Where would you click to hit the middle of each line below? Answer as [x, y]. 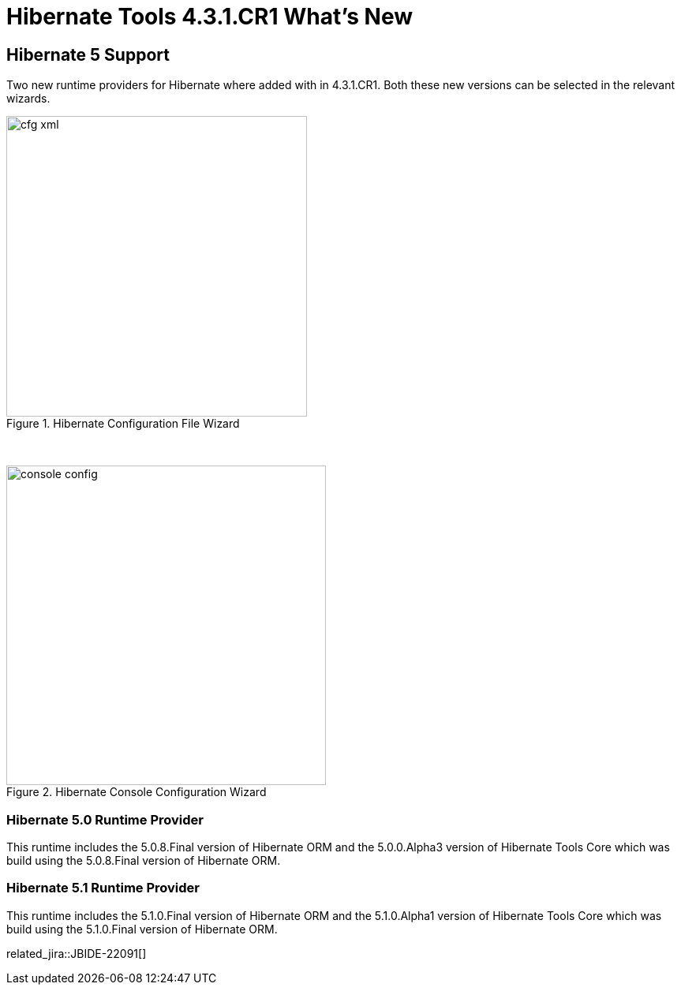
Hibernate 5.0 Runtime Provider [105, 819]
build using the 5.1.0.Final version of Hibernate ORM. [142, 929]
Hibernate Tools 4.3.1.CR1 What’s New [210, 17]
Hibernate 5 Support [88, 54]
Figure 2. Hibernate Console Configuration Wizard [137, 792]
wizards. [28, 99]
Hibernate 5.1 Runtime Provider [103, 888]
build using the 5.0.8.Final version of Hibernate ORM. [144, 860]
